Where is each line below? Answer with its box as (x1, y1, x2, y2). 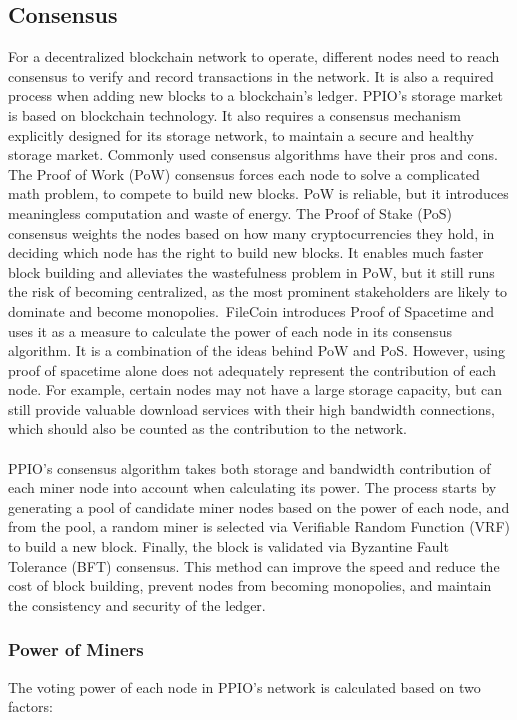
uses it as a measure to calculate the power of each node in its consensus (8, 320, 452, 341)
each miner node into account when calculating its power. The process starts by (8, 477, 497, 498)
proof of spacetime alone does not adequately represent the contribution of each (8, 359, 497, 380)
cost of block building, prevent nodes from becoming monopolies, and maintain (8, 575, 492, 596)
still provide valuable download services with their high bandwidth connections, (8, 398, 495, 419)
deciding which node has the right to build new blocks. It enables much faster (8, 242, 484, 263)
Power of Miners (8, 637, 144, 662)
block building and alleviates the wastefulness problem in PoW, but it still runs (8, 261, 495, 282)
